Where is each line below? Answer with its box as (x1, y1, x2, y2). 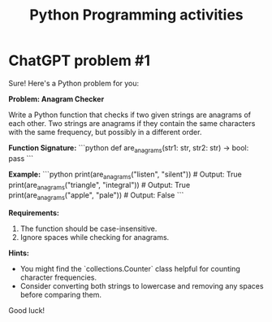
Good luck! (8, 306, 45, 315)
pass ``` (8, 153, 34, 163)
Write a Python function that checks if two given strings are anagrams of (8, 110, 252, 120)
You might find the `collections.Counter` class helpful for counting (19, 264, 241, 274)
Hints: (8, 248, 30, 258)
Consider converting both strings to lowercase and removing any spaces (19, 281, 264, 291)
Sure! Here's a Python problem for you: (8, 78, 140, 88)
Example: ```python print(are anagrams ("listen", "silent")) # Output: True (8, 169, 242, 181)
